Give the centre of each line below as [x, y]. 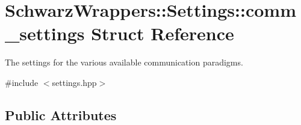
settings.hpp [74, 82]
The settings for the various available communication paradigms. [124, 62]
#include [22, 82]
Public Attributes [61, 114]
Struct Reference [163, 33]
